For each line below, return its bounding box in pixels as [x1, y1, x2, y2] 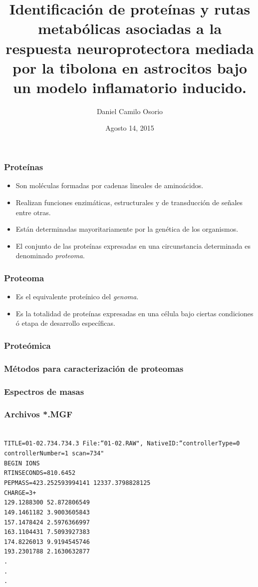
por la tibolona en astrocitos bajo [12, 57, 247, 78]
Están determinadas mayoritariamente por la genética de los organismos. [15, 224, 239, 234]
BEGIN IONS [4, 459, 40, 467]
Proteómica [4, 339, 51, 351]
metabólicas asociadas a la [37, 18, 222, 39]
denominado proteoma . [15, 250, 85, 261]
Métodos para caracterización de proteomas [4, 362, 184, 374]
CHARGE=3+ [4, 489, 36, 496]
